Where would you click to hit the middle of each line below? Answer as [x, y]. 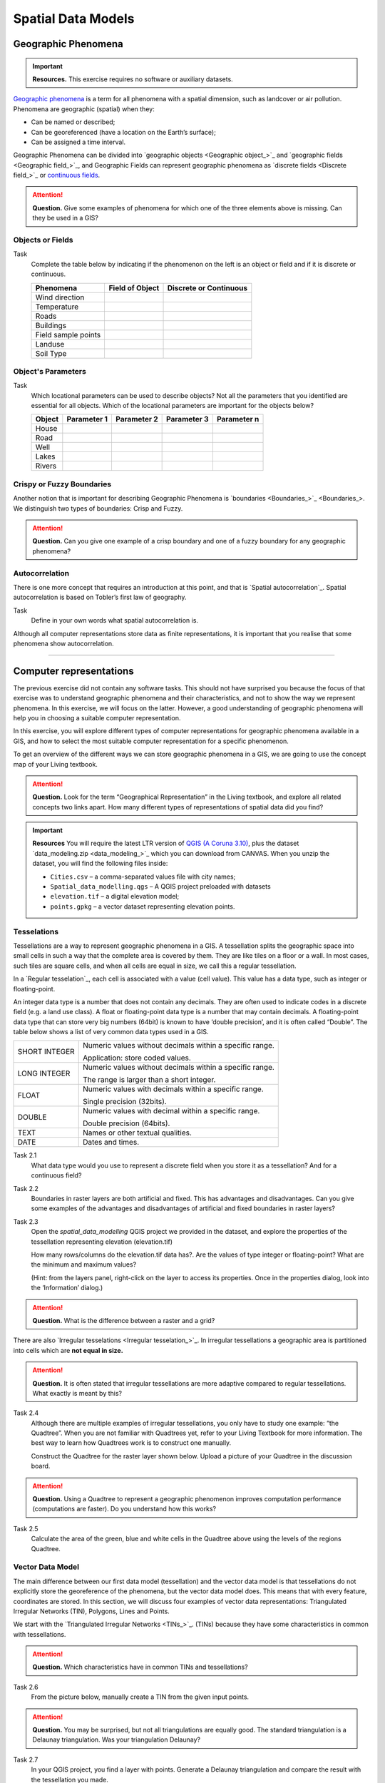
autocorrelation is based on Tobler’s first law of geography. [100, 597]
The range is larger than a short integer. [149, 1080]
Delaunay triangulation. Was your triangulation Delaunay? [117, 1739]
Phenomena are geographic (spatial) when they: [84, 109]
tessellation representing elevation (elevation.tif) [102, 1242]
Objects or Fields [43, 240]
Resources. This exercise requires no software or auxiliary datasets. [133, 79]
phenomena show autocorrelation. [63, 643]
